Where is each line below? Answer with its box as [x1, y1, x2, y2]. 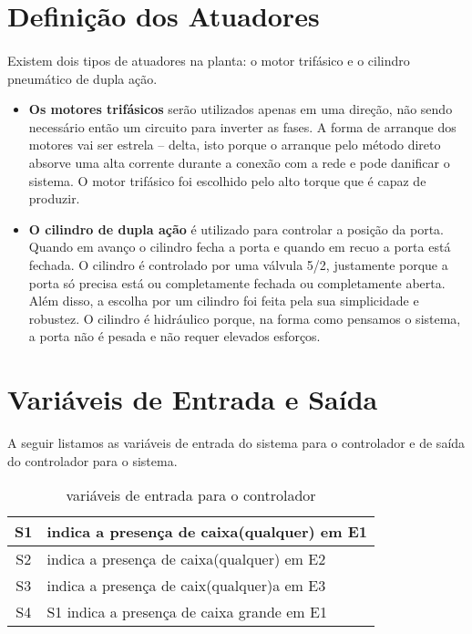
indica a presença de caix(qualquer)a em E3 [46, 575, 326, 597]
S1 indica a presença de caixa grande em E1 [46, 601, 327, 623]
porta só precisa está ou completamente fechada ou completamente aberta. [28, 273, 446, 292]
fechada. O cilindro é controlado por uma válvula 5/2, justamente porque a [28, 255, 448, 274]
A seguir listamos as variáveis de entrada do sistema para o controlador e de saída [7, 433, 466, 452]
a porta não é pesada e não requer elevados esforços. [28, 327, 321, 346]
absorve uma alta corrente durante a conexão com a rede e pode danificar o [28, 152, 450, 171]
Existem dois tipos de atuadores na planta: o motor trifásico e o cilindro [7, 50, 410, 69]
